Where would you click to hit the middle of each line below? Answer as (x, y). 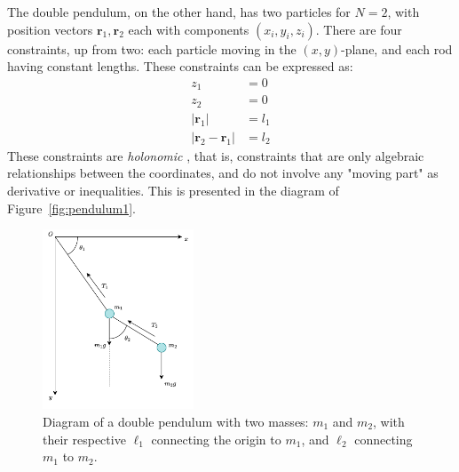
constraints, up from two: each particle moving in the (152, 48)
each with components (189, 29)
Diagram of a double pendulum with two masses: (176, 421)
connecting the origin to (216, 439)
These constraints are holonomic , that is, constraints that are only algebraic (216, 155)
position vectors (50, 29)
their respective (84, 439)
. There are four (359, 29)
